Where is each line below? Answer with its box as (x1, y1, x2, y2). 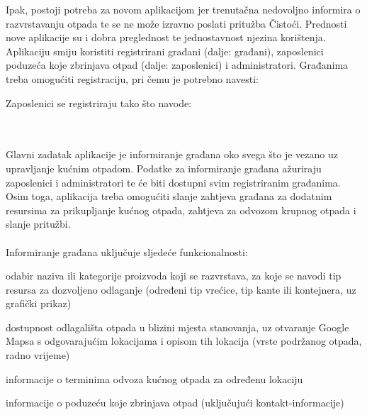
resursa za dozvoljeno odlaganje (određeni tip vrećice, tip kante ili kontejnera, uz (6, 282, 356, 297)
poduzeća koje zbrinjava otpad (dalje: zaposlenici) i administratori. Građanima (6, 57, 349, 72)
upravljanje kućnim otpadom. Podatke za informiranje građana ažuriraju (6, 160, 322, 175)
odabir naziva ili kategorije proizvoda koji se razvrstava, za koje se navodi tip (6, 268, 341, 283)
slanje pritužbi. (6, 216, 71, 231)
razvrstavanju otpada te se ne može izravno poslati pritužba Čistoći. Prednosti (6, 16, 347, 31)
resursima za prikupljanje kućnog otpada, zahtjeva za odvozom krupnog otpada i (6, 202, 356, 217)
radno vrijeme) (6, 348, 70, 363)
